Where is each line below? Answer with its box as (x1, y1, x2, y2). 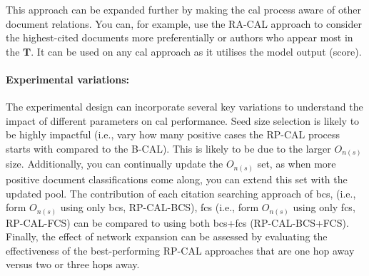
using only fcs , (293, 200, 355, 215)
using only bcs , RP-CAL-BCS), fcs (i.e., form (60, 200, 259, 215)
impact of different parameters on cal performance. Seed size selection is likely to (6, 113, 360, 128)
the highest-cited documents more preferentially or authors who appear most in (6, 30, 353, 45)
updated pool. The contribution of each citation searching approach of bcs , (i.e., (6, 185, 356, 200)
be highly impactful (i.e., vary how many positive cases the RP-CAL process (6, 127, 340, 142)
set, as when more (257, 156, 336, 171)
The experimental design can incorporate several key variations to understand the (6, 99, 363, 114)
